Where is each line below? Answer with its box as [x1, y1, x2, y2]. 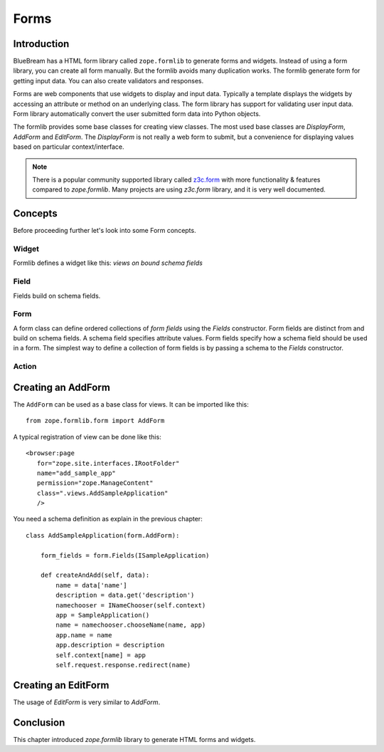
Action [13, 362, 37, 372]
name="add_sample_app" [36, 469, 117, 477]
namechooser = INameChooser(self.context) [55, 601, 206, 609]
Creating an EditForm [13, 679, 110, 691]
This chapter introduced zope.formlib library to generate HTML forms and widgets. [13, 735, 256, 743]
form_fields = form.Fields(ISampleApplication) [40, 551, 210, 559]
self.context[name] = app [55, 651, 146, 659]
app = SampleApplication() [55, 611, 150, 619]
